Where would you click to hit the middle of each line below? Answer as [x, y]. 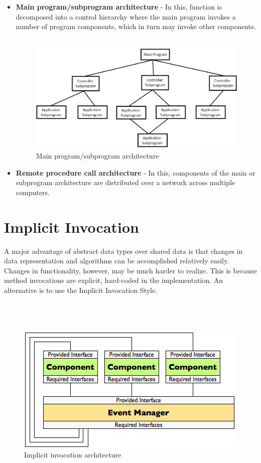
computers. [33, 192]
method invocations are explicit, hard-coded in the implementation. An [114, 280]
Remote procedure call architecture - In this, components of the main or [136, 172]
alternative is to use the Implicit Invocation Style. [81, 290]
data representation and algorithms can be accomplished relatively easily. [117, 261]
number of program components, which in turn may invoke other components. [136, 26]
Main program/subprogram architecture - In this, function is [119, 7]
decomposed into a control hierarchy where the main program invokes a [126, 16]
